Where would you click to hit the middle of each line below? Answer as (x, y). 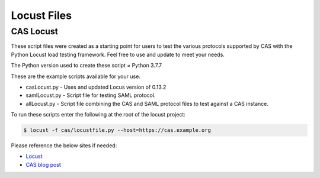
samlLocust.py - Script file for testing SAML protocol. (91, 95)
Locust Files (41, 15)
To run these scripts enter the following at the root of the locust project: (98, 115)
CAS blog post (44, 164)
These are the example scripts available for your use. (76, 76)
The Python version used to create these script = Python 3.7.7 (87, 66)
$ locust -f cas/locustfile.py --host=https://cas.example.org (117, 130)
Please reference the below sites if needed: (64, 145)
